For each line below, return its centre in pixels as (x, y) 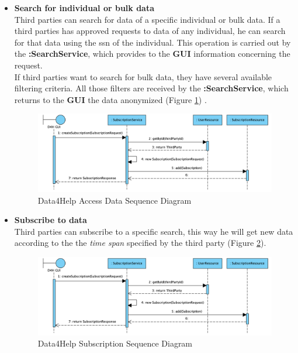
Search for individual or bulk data (84, 8)
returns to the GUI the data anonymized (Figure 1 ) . (110, 99)
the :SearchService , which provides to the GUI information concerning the (152, 54)
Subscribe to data (51, 220)
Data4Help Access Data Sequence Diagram (115, 200)
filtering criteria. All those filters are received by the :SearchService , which (151, 88)
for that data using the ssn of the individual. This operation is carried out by (153, 42)
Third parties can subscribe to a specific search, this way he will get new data (154, 231)
